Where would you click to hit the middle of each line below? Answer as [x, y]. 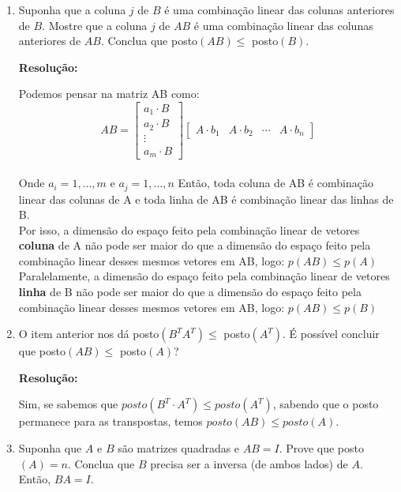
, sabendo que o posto [326, 404]
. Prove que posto [321, 448]
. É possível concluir [331, 334]
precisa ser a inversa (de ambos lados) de [249, 463]
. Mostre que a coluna [95, 25]
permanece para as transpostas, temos [111, 421]
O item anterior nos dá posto [89, 334]
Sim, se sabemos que [68, 404]
